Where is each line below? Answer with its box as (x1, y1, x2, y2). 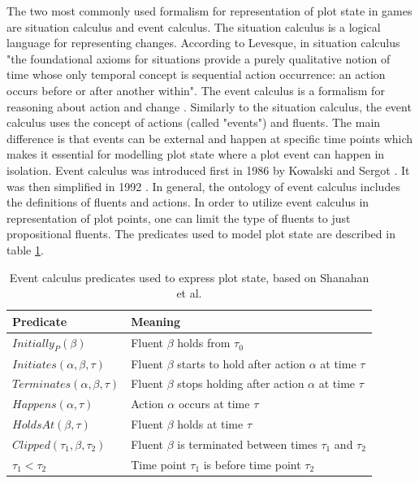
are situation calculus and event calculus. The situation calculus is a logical (6, 18, 381, 35)
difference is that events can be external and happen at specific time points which (6, 129, 413, 146)
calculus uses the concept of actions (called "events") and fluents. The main (6, 114, 381, 131)
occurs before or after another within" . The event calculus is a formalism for (6, 81, 385, 98)
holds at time (177, 416, 244, 433)
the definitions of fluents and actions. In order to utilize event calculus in (6, 194, 369, 211)
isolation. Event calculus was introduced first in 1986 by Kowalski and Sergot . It (6, 161, 410, 178)
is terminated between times (177, 435, 317, 452)
